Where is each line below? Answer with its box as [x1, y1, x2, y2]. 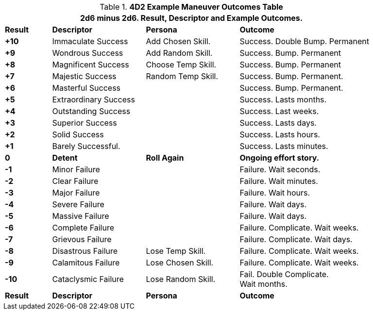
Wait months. [239, 279, 288, 289]
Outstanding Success [52, 106, 131, 116]
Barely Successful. [52, 141, 120, 151]
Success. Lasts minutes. [239, 141, 328, 151]
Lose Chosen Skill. [146, 258, 214, 267]
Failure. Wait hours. [239, 188, 310, 198]
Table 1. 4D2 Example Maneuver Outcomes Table [100, 2, 283, 12]
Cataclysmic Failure [52, 274, 124, 284]
